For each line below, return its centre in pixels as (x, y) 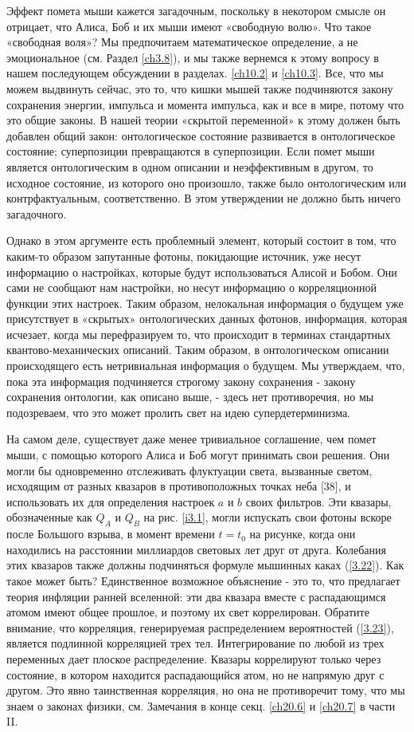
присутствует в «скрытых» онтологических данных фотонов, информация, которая (207, 319)
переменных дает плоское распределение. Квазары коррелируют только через (194, 658)
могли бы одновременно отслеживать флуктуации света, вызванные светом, (189, 470)
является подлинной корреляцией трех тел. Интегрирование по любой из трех (195, 643)
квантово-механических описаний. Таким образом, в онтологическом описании (198, 350)
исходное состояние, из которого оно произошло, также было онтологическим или (207, 182)
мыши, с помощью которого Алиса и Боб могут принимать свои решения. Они (198, 455)
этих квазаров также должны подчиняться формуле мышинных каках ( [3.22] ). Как (205, 565)
